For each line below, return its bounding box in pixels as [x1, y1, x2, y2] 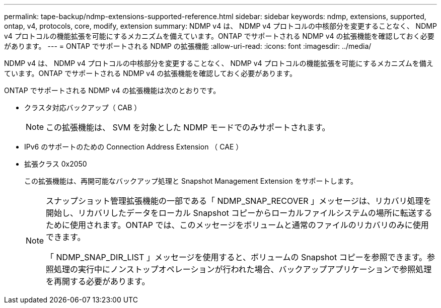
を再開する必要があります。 [46, 276, 150, 286]
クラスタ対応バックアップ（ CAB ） [24, 103, 141, 112]
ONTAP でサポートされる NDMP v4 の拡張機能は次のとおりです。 [4, 86, 220, 95]
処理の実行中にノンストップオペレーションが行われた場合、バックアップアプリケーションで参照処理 [54, 264, 432, 274]
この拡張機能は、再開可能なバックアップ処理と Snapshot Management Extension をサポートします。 [24, 177, 357, 185]
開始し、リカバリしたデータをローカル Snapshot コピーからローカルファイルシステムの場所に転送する [46, 208, 432, 218]
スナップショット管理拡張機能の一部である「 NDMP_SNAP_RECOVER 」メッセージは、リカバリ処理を [46, 196, 431, 206]
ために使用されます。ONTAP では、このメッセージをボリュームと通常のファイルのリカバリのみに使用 [46, 220, 429, 230]
